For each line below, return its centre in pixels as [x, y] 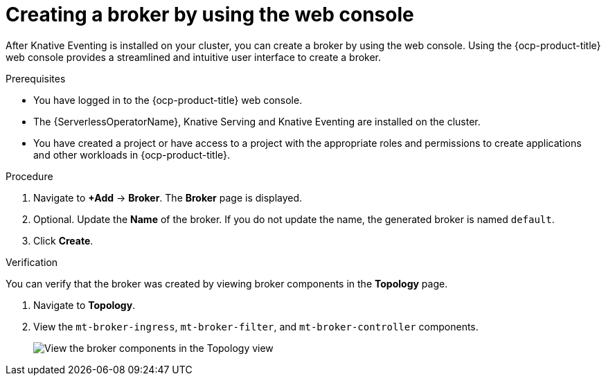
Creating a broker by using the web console [210, 15]
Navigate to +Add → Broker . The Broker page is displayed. [168, 197]
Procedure [29, 176]
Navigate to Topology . [84, 305]
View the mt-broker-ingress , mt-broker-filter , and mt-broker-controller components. [256, 326]
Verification [32, 262]
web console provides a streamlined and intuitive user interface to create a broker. [194, 57]
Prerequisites [36, 78]
